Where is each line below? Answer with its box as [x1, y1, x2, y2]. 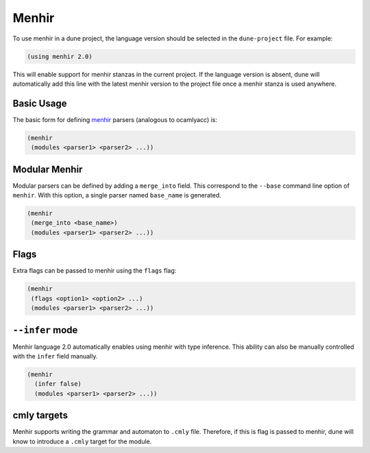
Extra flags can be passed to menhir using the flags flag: [12, 267, 177, 275]
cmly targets [12, 410, 69, 421]
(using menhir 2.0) [27, 52, 92, 60]
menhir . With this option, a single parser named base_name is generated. [12, 191, 222, 199]
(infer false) [34, 380, 82, 388]
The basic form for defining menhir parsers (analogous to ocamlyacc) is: [12, 115, 217, 123]
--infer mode [12, 324, 78, 336]
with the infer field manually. [12, 352, 99, 360]
